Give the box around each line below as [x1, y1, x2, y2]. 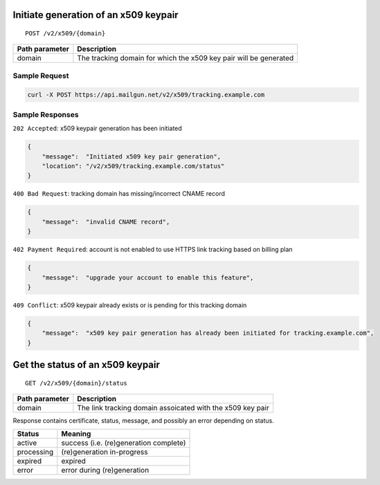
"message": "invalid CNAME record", [42, 218, 170, 226]
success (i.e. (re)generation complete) [61, 438, 186, 448]
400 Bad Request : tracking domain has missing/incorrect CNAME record [12, 190, 225, 198]
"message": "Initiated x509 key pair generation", [42, 152, 221, 161]
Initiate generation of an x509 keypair [12, 9, 179, 21]
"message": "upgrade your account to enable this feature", [42, 273, 254, 282]
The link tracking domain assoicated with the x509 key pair [77, 403, 269, 413]
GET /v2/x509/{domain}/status [25, 379, 128, 387]
